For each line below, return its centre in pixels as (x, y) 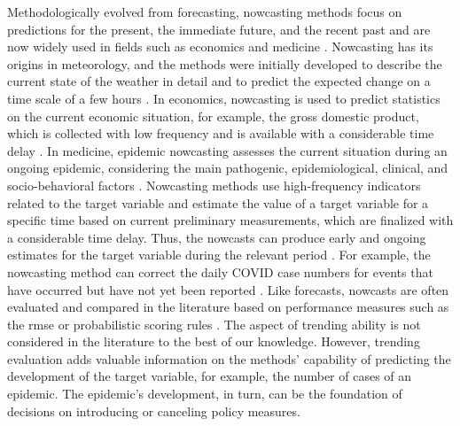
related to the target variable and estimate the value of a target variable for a (218, 202)
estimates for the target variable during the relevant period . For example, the (219, 255)
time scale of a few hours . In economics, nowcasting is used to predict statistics (224, 98)
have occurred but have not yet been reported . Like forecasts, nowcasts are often (228, 289)
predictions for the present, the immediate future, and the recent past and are (219, 29)
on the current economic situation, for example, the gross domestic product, (213, 116)
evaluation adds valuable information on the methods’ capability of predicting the (229, 358)
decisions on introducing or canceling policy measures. (154, 411)
